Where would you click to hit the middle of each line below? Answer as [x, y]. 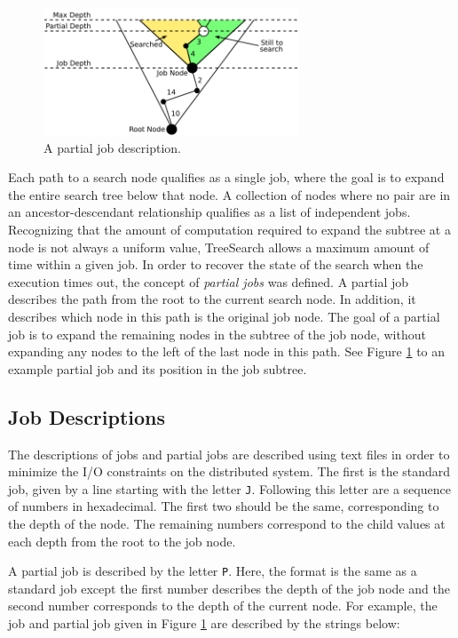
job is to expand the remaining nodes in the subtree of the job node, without [217, 334]
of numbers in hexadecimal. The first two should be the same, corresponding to [224, 506]
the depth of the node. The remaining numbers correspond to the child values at [227, 523]
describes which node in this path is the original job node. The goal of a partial [224, 316]
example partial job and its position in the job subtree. [158, 368]
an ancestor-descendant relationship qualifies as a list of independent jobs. [209, 212]
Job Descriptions [87, 416]
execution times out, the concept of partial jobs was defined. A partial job [209, 281]
